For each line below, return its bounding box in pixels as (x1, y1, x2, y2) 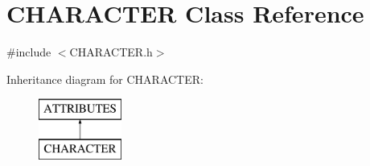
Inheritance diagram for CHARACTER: (6, 70, 203, 87)
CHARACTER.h (69, 44, 153, 60)
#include (6, 44, 51, 60)
